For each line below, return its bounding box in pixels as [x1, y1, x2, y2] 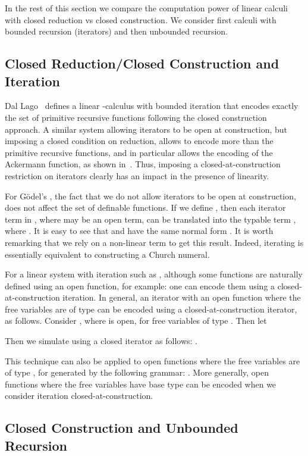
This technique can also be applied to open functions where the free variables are [5, 354, 300, 367]
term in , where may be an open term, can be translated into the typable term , [5, 213, 296, 225]
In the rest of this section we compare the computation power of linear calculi [5, 2, 288, 14]
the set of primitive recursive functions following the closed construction [5, 111, 267, 123]
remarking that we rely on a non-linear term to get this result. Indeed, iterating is [5, 236, 304, 248]
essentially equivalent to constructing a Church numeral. [5, 248, 210, 260]
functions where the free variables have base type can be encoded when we [5, 377, 276, 390]
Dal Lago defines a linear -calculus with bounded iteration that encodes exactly [5, 99, 298, 112]
